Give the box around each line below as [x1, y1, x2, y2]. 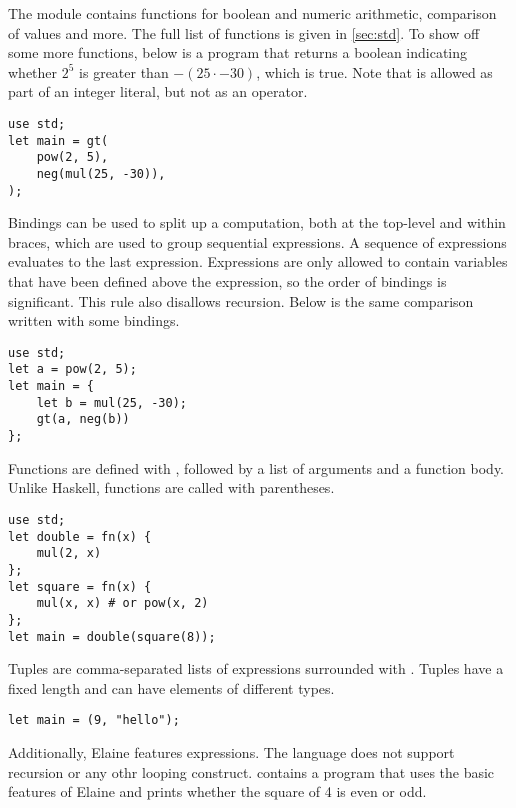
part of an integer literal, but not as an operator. [8, 81, 308, 102]
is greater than [79, 61, 169, 82]
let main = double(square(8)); [8, 629, 216, 644]
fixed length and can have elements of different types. [8, 677, 335, 698]
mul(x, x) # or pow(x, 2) [36, 596, 209, 611]
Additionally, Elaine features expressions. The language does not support [8, 742, 455, 763]
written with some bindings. [8, 310, 180, 331]
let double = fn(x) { [8, 529, 152, 544]
